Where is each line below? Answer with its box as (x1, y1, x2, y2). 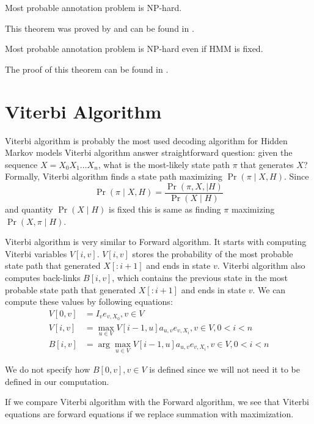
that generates (240, 158, 294, 170)
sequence (5, 158, 38, 170)
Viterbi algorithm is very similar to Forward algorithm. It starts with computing (5, 235, 307, 248)
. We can (252, 283, 286, 296)
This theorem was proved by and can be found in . (5, 21, 194, 34)
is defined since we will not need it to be (149, 363, 300, 376)
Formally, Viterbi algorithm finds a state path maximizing (5, 170, 222, 183)
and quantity (5, 202, 53, 215)
